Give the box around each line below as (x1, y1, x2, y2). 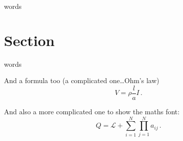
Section (4, 30, 55, 50)
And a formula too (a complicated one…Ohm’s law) (4, 75, 159, 86)
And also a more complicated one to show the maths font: (4, 106, 180, 116)
